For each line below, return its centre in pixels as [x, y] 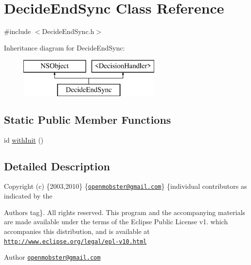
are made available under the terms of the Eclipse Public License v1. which [116, 222]
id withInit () [24, 140]
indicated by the [28, 196]
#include [18, 31]
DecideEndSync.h [68, 31]
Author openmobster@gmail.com [52, 257]
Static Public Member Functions [88, 119]
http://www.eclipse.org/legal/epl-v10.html [75, 241]
